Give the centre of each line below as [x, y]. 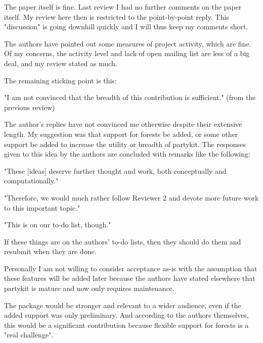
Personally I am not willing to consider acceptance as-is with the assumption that [131, 268]
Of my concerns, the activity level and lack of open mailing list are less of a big [127, 53]
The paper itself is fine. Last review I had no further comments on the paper [123, 7]
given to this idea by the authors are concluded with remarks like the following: [127, 154]
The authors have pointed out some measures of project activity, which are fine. [128, 43]
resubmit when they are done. [50, 251]
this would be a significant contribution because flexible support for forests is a [126, 325]
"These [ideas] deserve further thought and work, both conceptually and [115, 170]
